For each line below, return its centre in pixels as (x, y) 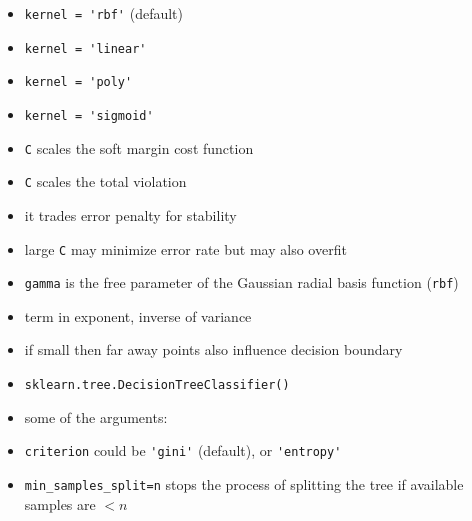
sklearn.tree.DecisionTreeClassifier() (157, 385)
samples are (60, 503)
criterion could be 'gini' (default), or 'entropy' (183, 450)
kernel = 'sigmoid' (89, 115)
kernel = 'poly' (78, 82)
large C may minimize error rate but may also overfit (185, 248)
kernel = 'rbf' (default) (103, 13)
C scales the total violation (105, 181)
